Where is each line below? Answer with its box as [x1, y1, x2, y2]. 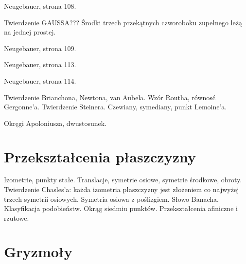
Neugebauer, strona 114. [4, 75, 76, 86]
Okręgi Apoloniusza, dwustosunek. [4, 118, 107, 128]
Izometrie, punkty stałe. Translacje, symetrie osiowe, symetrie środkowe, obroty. [4, 175, 242, 185]
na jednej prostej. [4, 27, 56, 37]
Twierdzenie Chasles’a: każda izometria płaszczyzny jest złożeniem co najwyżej [4, 184, 239, 194]
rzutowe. [4, 212, 29, 223]
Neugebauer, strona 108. [4, 1, 76, 11]
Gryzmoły [4, 241, 72, 261]
